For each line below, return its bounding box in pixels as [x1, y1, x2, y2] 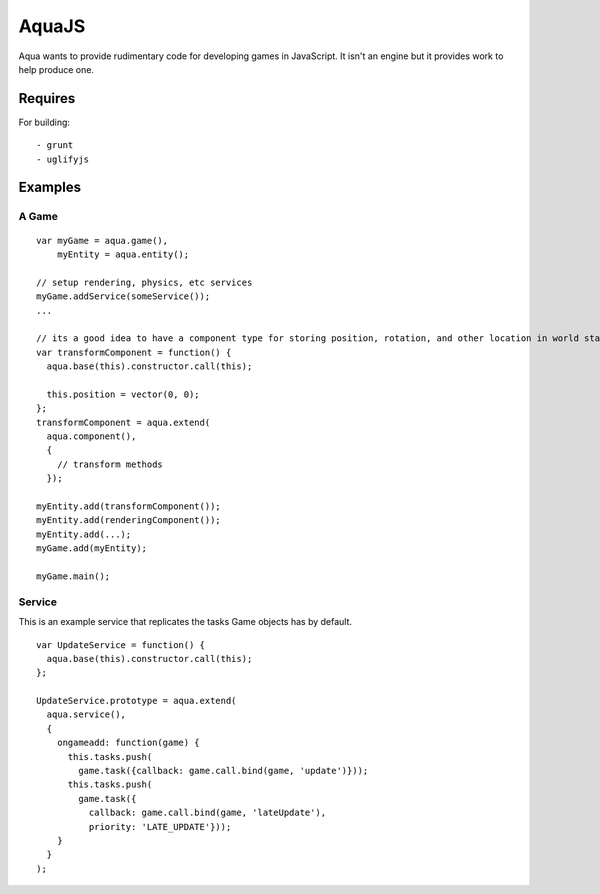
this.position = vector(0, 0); [46, 388, 200, 400]
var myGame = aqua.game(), [36, 235, 169, 246]
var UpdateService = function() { [36, 639, 205, 650]
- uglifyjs [36, 153, 90, 165]
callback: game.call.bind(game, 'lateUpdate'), [88, 807, 327, 819]
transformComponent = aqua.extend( [36, 416, 211, 428]
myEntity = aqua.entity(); [56, 248, 190, 260]
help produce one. [18, 63, 95, 75]
